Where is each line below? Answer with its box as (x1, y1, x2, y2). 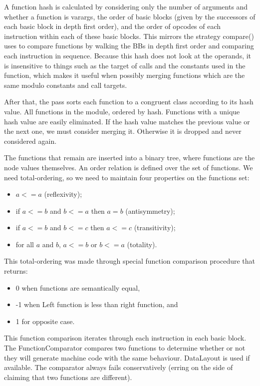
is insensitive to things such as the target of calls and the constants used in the (4, 60, 246, 70)
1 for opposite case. (15, 316, 75, 326)
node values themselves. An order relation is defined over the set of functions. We (4, 162, 253, 172)
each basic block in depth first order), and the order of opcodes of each (4, 21, 221, 31)
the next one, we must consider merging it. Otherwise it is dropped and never (4, 126, 242, 136)
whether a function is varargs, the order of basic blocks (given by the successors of (4, 11, 256, 21)
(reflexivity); (44, 189, 82, 199)
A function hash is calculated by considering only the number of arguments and (4, 1, 248, 11)
